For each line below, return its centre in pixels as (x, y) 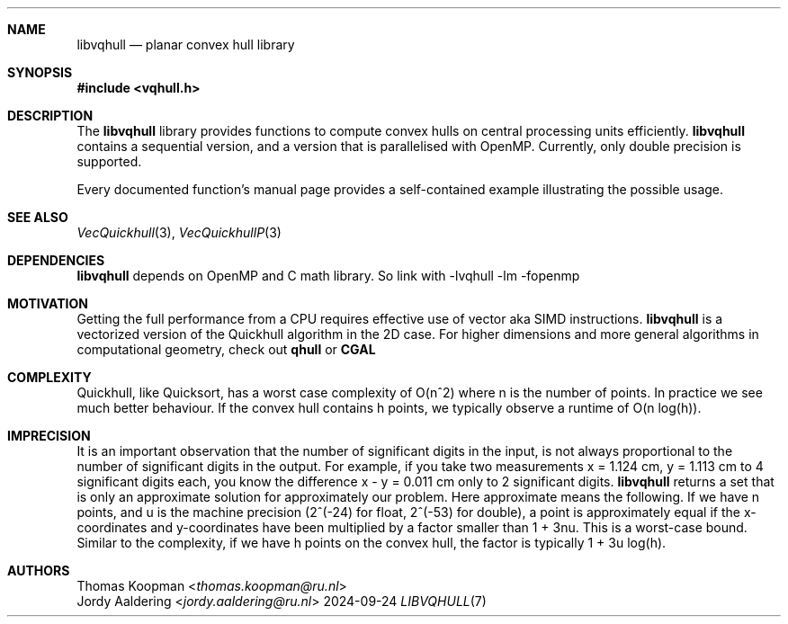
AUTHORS (39, 571)
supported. (109, 161)
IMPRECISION (49, 436)
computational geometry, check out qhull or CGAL (226, 349)
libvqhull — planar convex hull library (186, 45)
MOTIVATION (48, 303)
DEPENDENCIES (56, 260)
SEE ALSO (38, 217)
